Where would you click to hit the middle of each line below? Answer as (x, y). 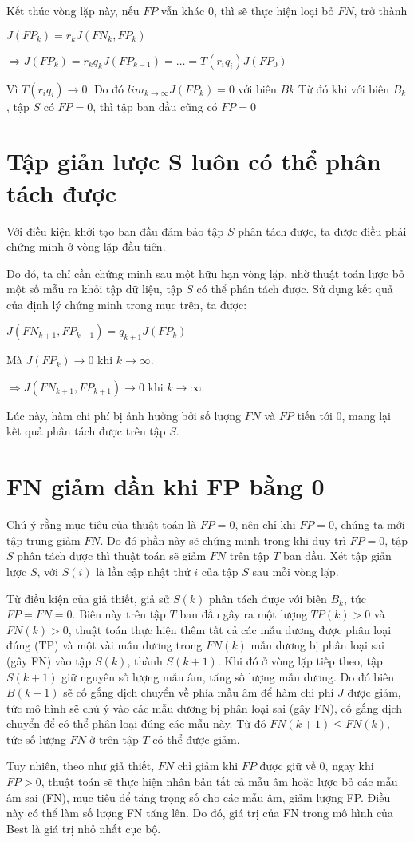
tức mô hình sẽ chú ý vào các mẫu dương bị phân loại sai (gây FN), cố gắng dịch (205, 707)
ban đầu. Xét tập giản (337, 556)
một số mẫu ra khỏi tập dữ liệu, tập (95, 289)
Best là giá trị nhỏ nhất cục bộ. (84, 828)
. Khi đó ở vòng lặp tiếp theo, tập (300, 660)
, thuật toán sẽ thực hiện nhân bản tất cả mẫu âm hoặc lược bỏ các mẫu (219, 782)
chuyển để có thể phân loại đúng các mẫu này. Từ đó (136, 723)
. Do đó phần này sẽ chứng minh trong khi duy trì (223, 540)
